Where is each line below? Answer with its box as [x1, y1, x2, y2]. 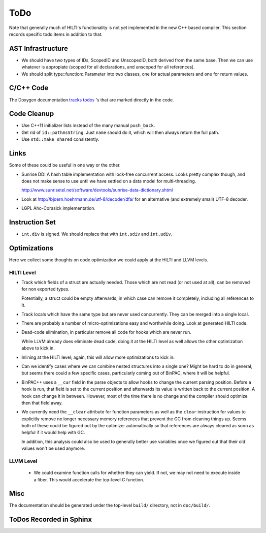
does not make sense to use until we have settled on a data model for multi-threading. [21, 178, 197, 184]
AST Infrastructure [9, 44, 68, 53]
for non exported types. [21, 286, 70, 292]
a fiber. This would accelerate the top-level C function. [33, 476, 145, 482]
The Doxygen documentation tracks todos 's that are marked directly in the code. [9, 96, 174, 103]
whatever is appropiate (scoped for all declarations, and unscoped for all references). [21, 64, 195, 70]
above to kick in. [21, 345, 55, 351]
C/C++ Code [9, 84, 49, 92]
